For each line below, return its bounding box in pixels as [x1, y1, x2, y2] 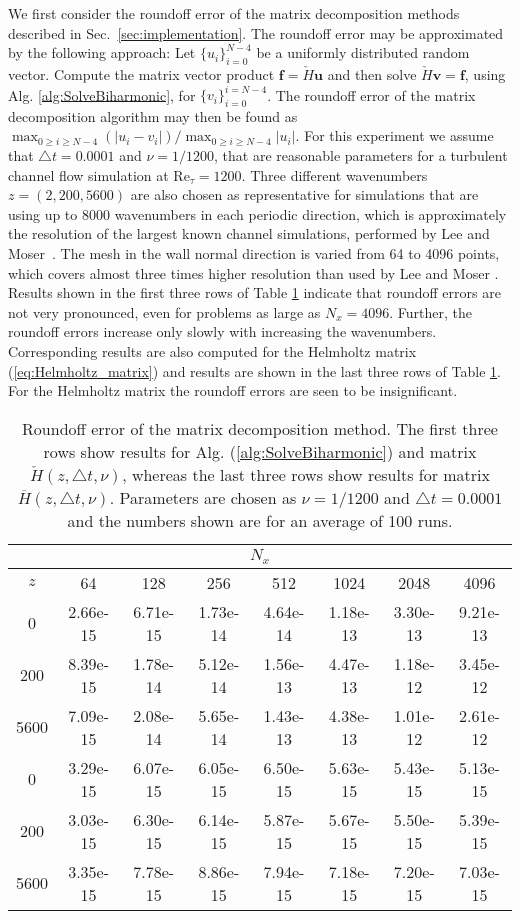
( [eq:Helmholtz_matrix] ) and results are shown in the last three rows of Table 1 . [8, 360, 501, 381]
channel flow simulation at [8, 164, 169, 185]
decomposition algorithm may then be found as [8, 105, 298, 126]
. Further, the [389, 301, 473, 322]
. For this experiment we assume [295, 125, 494, 146]
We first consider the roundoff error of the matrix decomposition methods [8, 3, 460, 23]
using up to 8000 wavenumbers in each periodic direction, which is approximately [8, 203, 507, 224]
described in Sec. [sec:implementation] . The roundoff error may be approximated [8, 22, 504, 43]
